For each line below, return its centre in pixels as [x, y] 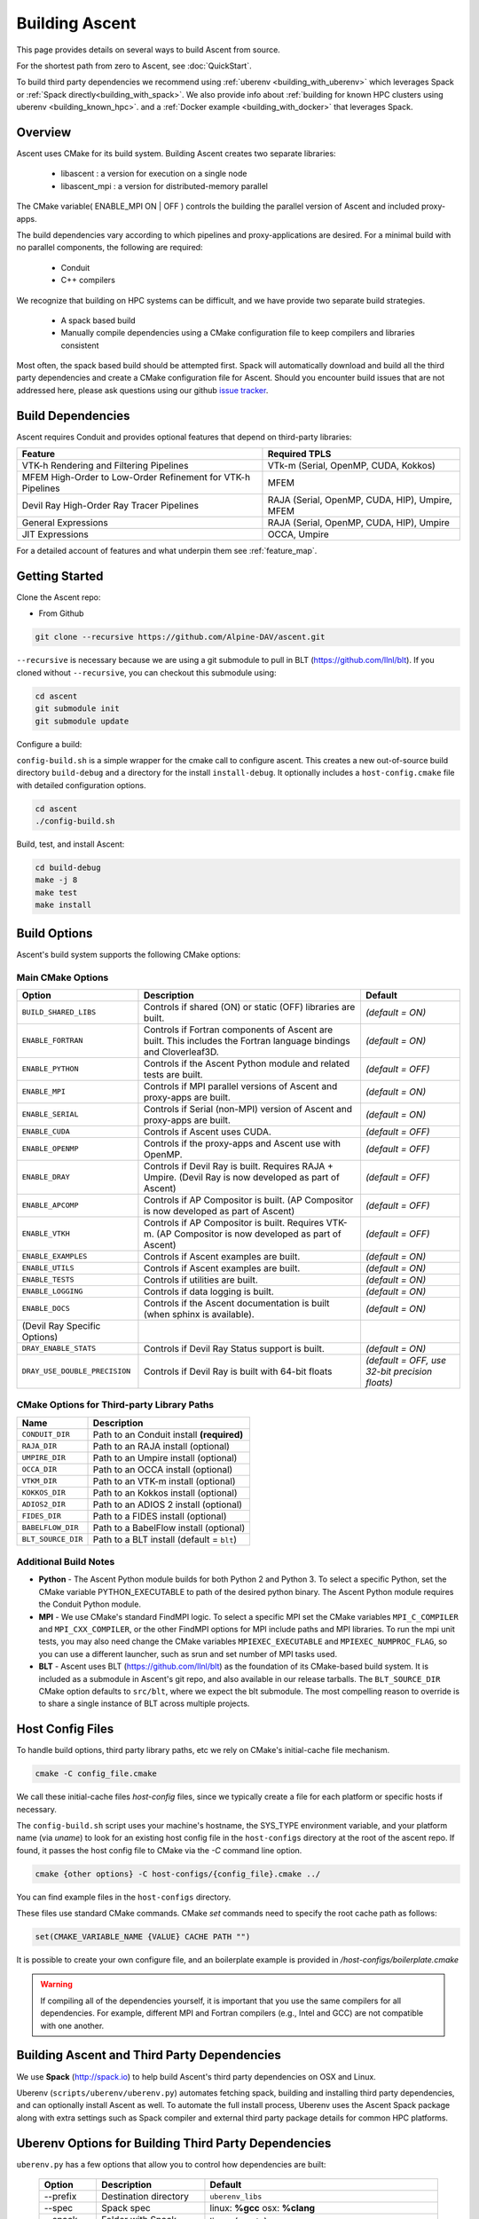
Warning [56, 1985]
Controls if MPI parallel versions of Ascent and [240, 1086]
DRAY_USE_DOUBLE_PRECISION [76, 1371]
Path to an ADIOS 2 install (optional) [168, 1504]
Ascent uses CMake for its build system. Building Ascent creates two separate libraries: [176, 154]
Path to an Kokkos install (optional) [165, 1493]
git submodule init [77, 709]
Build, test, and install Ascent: [71, 844]
